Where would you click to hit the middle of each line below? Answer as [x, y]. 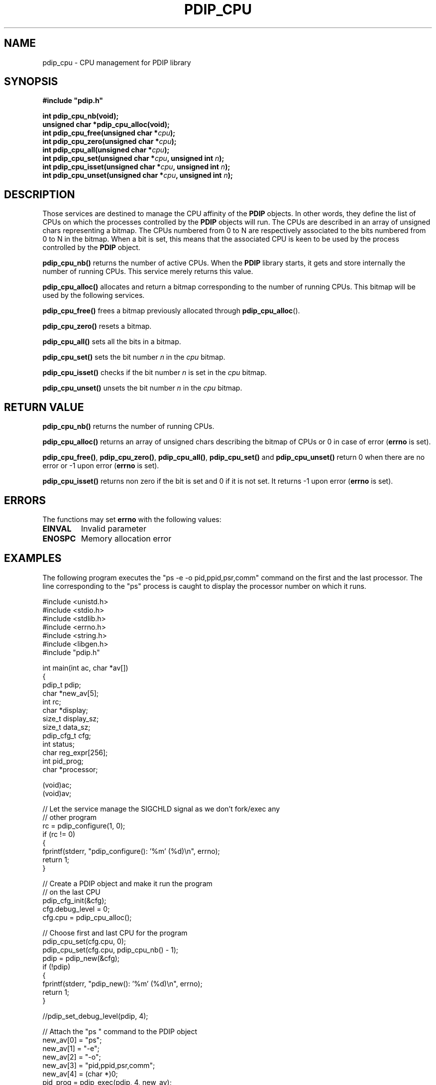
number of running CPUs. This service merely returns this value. [148, 271]
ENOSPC [59, 538]
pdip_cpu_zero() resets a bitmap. [97, 326]
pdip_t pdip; [62, 684]
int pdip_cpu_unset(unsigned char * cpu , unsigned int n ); [138, 175]
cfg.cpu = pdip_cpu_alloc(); [87, 917]
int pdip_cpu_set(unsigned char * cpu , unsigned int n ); [133, 158]
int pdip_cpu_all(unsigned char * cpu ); [106, 150]
